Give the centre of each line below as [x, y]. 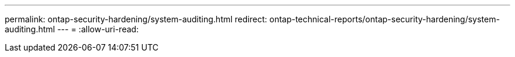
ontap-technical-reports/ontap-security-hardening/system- [385, 19]
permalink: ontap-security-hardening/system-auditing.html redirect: [136, 19]
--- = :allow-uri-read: [98, 29]
